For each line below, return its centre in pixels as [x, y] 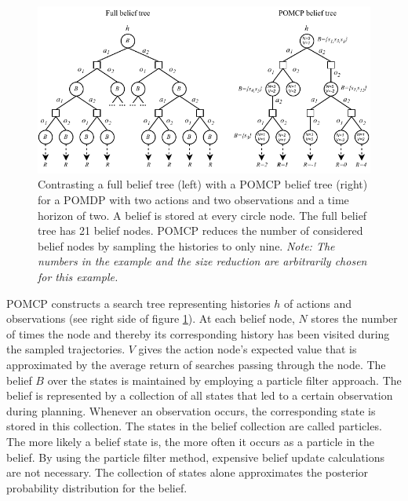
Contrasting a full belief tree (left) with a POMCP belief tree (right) [203, 184]
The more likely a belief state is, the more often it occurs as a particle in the [191, 441]
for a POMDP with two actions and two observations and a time [193, 200]
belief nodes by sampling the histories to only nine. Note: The [186, 245]
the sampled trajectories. [66, 349]
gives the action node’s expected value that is [248, 349]
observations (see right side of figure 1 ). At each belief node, [151, 318]
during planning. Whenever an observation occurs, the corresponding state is [191, 410]
